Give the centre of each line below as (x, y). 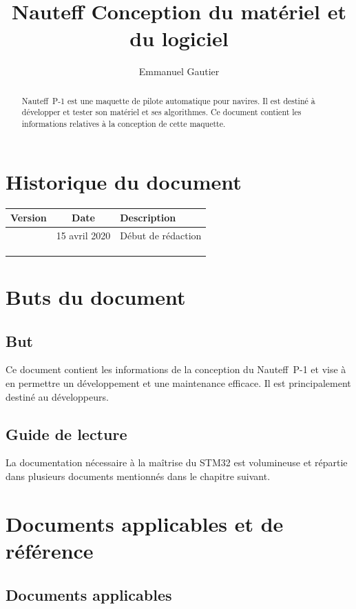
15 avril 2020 (83, 235)
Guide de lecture (66, 433)
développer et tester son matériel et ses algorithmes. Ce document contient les (161, 112)
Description (148, 218)
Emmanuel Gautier (179, 71)
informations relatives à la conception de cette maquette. (124, 124)
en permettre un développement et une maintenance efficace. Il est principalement (178, 382)
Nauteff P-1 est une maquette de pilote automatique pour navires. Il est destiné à (168, 100)
